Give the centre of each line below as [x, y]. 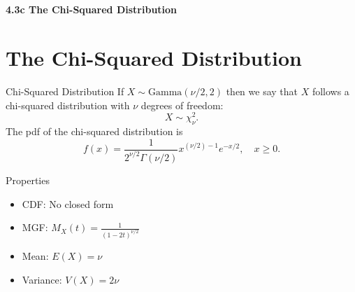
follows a [331, 91]
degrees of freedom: [182, 105]
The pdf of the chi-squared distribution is [94, 131]
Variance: [42, 279]
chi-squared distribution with [68, 105]
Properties [28, 180]
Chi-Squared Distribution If [65, 91]
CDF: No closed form [68, 203]
